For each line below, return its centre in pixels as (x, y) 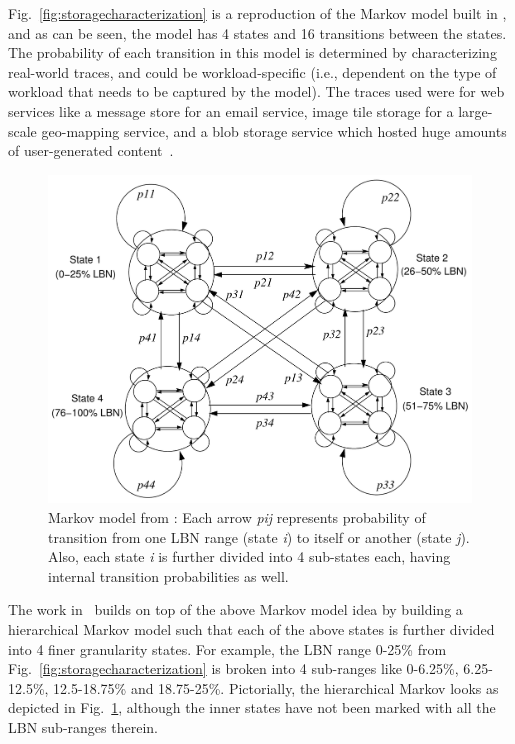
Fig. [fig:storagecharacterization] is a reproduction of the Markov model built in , (257, 13)
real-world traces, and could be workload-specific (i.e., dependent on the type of (252, 71)
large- (475, 110)
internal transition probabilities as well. (168, 575)
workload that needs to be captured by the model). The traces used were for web (256, 91)
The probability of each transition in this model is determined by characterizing (252, 52)
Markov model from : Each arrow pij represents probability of (237, 517)
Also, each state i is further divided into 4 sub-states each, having (249, 556)
